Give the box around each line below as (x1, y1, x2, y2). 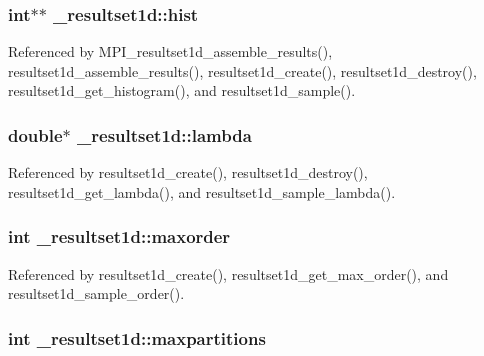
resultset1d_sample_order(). (8, 283, 185, 304)
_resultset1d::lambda (77, 122, 252, 147)
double (8, 122, 63, 147)
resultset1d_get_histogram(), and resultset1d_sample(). (8, 80, 356, 101)
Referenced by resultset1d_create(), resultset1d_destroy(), (8, 162, 368, 183)
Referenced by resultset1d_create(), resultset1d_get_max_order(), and (8, 263, 449, 284)
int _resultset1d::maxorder (8, 224, 231, 249)
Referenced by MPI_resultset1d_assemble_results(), (8, 41, 333, 62)
